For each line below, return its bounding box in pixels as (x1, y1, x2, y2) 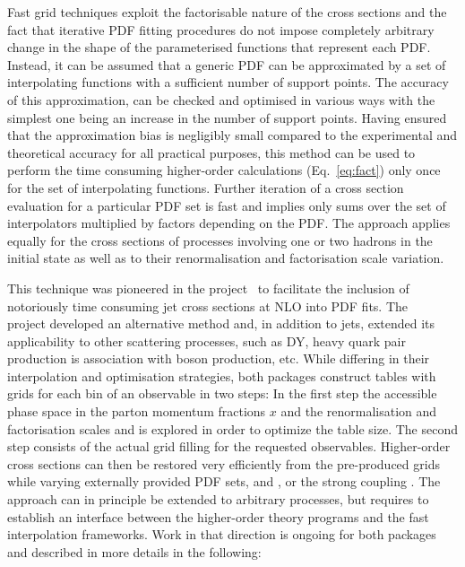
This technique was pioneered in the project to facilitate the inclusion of (7, 278, 409, 297)
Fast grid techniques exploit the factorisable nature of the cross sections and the (7, 3, 447, 21)
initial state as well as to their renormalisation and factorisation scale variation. (7, 249, 444, 267)
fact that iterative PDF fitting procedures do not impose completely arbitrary (7, 20, 435, 39)
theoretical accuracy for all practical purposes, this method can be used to (7, 143, 416, 161)
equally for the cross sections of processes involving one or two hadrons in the (7, 231, 433, 249)
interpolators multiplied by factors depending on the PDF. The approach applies (7, 214, 451, 232)
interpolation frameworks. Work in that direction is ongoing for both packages (7, 525, 436, 544)
